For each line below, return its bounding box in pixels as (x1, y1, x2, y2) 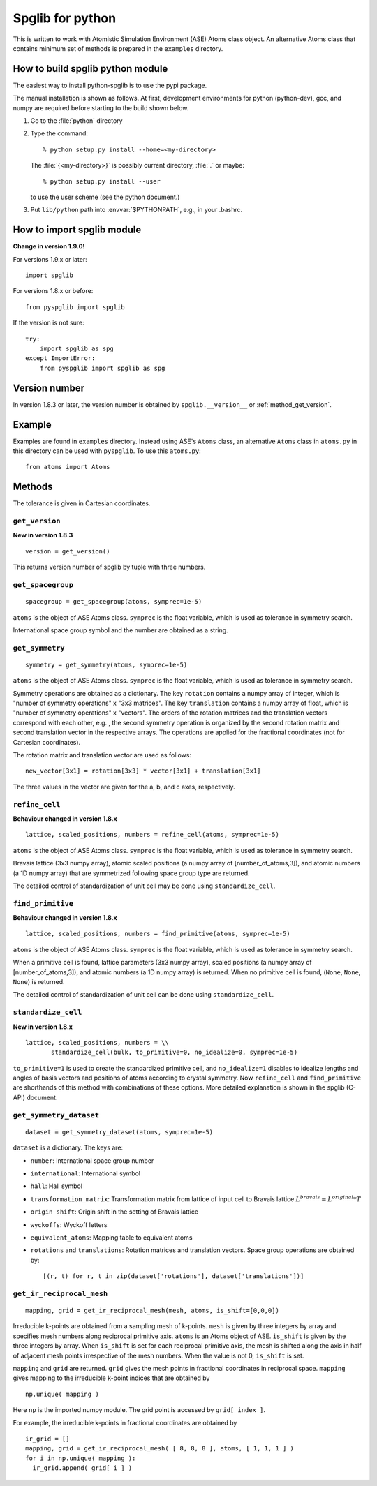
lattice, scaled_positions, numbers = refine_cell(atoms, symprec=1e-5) (25, 831, 279, 839)
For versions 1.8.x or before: (13, 287, 94, 295)
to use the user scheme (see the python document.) (30, 193, 180, 201)
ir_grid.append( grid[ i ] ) (32, 1464, 133, 1472)
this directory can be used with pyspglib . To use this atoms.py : (13, 447, 202, 455)
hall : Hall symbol (30, 1182, 83, 1190)
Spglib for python (13, 10, 117, 26)
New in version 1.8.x (13, 1023, 73, 1031)
